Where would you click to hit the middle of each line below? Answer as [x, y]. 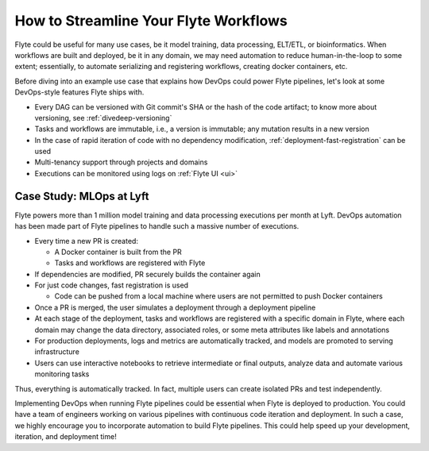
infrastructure [57, 352]
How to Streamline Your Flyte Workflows [151, 21]
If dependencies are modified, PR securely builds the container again [148, 274]
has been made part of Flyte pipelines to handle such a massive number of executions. [157, 226]
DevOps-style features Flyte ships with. [79, 92]
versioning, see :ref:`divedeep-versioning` [103, 118]
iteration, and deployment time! [66, 437]
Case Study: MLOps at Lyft [82, 196]
